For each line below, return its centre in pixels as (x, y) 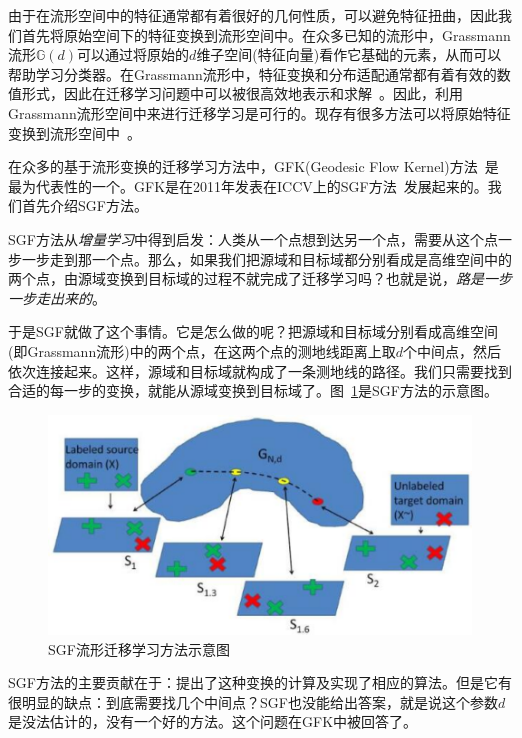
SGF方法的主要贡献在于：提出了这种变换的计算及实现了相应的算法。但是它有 (260, 682)
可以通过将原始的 (133, 54)
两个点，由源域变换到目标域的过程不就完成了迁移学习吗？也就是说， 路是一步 (260, 278)
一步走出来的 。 (57, 297)
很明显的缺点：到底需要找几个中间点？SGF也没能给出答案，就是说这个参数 (253, 701)
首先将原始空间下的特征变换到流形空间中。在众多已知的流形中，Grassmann (266, 34)
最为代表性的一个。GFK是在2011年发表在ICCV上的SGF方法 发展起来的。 (248, 185)
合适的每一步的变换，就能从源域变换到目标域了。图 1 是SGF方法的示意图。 (253, 390)
